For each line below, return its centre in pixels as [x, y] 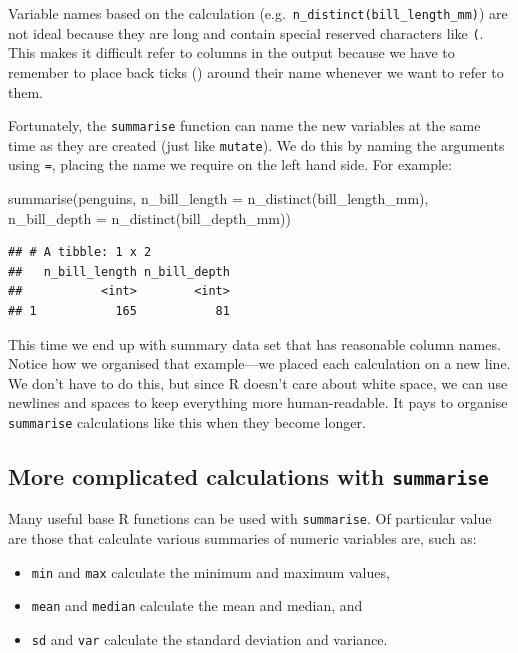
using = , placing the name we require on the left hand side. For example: [230, 164]
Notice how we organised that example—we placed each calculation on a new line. [259, 363]
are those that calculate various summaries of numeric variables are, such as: [242, 538]
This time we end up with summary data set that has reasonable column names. [254, 343]
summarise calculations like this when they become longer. [187, 422]
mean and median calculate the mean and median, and [197, 605]
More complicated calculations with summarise [248, 476]
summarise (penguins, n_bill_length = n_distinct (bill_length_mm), [218, 198]
